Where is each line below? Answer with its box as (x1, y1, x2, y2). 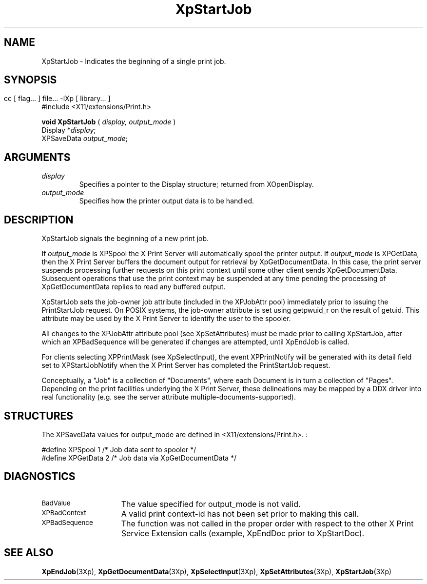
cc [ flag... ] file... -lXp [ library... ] (4, 94, 111, 103)
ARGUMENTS (4, 151, 71, 163)
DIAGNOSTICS (4, 470, 76, 483)
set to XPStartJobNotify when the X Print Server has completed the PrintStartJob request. (41, 361, 330, 370)
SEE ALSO (4, 546, 54, 559)
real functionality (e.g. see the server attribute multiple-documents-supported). (41, 393, 296, 402)
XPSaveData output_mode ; (41, 134, 128, 143)
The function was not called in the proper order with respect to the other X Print (121, 518, 414, 528)
